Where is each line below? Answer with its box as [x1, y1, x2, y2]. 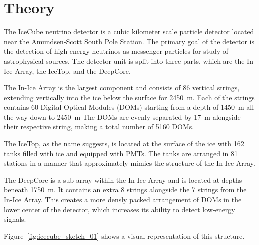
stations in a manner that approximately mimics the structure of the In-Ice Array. [4, 158, 255, 168]
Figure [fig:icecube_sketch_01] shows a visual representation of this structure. [4, 230, 245, 241]
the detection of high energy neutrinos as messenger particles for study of [4, 46, 229, 56]
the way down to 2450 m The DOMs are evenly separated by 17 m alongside [4, 111, 241, 122]
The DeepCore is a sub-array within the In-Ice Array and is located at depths [4, 174, 242, 185]
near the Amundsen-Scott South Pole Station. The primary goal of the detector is [4, 36, 255, 46]
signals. [4, 214, 26, 224]
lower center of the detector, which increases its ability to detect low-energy [4, 204, 235, 214]
